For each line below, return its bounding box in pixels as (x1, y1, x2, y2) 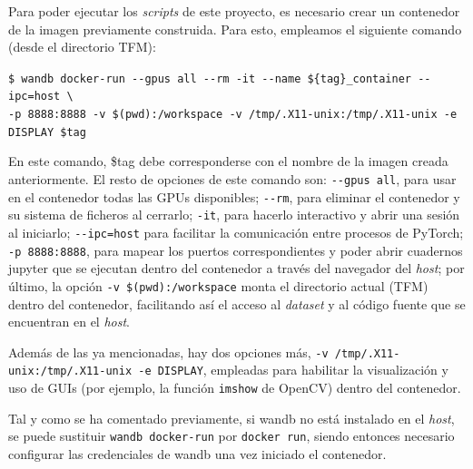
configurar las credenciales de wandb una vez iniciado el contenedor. (8, 444, 387, 463)
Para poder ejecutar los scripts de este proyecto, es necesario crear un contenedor (8, 2, 460, 20)
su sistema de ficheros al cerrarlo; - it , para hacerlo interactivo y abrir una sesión (8, 205, 460, 224)
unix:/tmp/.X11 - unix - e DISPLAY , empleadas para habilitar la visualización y (8, 360, 448, 379)
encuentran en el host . (8, 312, 131, 331)
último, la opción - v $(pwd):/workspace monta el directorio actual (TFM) (8, 276, 429, 295)
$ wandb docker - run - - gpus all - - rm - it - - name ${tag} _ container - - (8, 72, 431, 85)
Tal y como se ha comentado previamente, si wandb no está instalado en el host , (8, 408, 455, 427)
